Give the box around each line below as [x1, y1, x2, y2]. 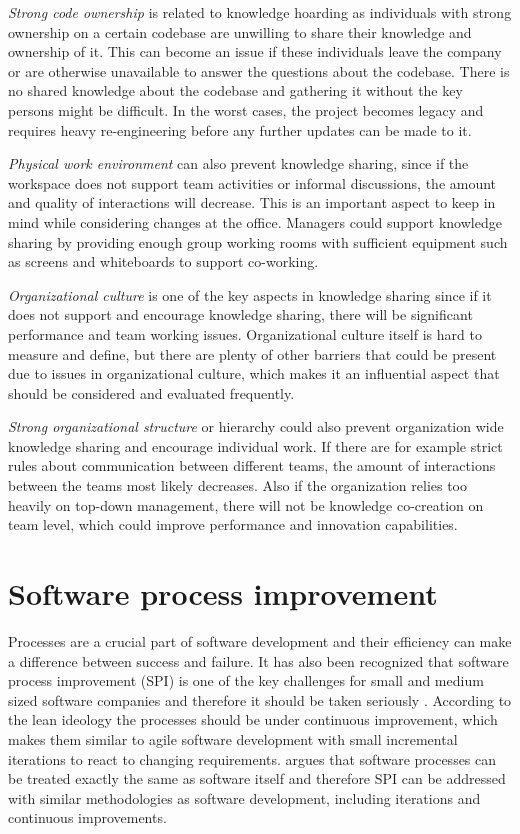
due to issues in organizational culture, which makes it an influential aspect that [8, 363, 500, 384]
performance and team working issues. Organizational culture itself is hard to [8, 323, 482, 344]
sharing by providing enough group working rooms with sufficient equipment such [8, 231, 508, 252]
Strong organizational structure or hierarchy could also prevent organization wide [8, 416, 504, 437]
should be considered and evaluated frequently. [8, 382, 295, 403]
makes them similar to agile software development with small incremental [8, 728, 458, 749]
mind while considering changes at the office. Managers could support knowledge [8, 211, 502, 232]
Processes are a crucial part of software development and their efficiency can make [8, 630, 512, 651]
